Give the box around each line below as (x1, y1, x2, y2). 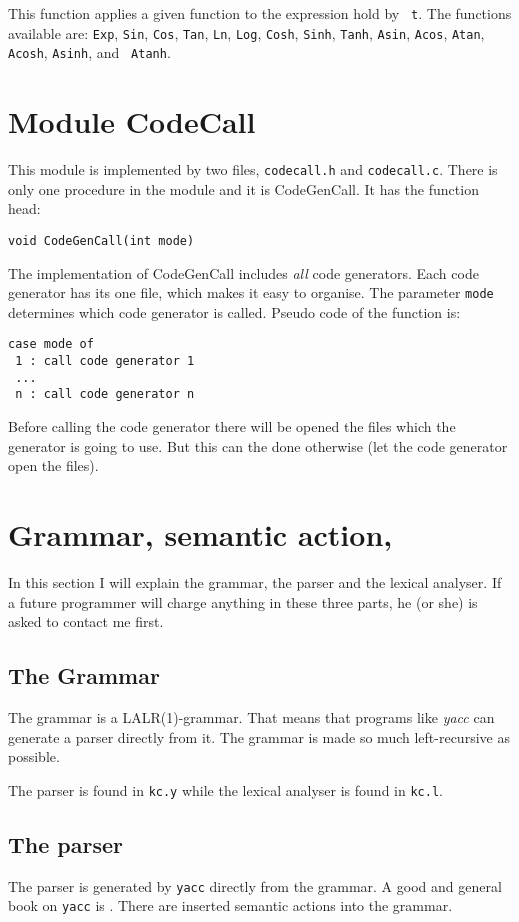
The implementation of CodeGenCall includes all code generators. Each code (8, 262, 479, 283)
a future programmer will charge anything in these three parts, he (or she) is (8, 591, 478, 612)
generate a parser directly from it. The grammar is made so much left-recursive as (8, 726, 510, 747)
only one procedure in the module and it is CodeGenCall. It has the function (8, 178, 479, 199)
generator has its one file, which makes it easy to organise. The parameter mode (8, 282, 494, 303)
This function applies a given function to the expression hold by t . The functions (8, 3, 512, 23)
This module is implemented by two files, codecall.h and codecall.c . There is (8, 159, 498, 180)
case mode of (8, 337, 94, 352)
